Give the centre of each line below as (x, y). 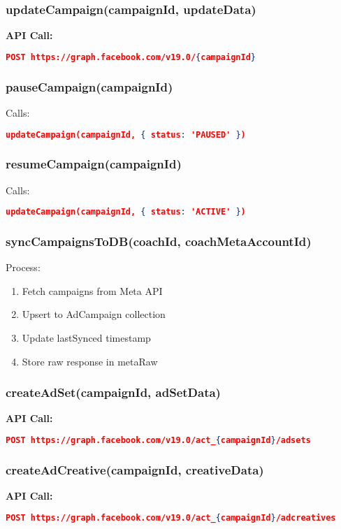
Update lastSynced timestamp (86, 338)
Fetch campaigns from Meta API (92, 290)
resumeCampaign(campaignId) (94, 164)
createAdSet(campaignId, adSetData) (113, 392)
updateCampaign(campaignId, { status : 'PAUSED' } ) (126, 135)
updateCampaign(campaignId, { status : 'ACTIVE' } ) (126, 212)
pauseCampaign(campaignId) (89, 86)
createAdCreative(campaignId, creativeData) (135, 469)
